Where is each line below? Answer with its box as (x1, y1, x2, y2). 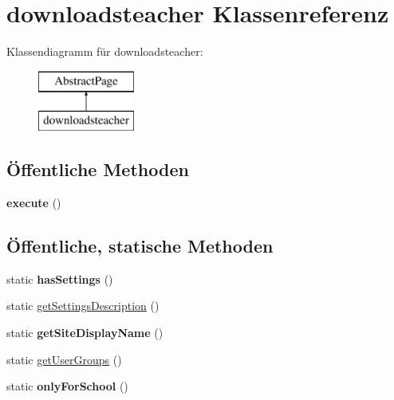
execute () (6, 194, 61, 211)
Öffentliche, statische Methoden (6, 233, 274, 258)
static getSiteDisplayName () (6, 324, 164, 341)
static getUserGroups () (6, 351, 122, 367)
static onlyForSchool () (6, 378, 128, 394)
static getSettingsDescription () (6, 297, 160, 314)
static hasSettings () (6, 270, 113, 287)
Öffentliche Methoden (6, 157, 189, 182)
